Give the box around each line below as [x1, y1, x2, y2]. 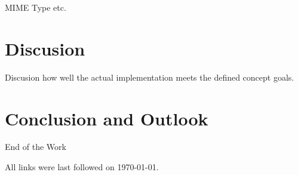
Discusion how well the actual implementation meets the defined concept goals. [5, 70, 294, 83]
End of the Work [5, 140, 66, 153]
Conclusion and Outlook [5, 106, 208, 130]
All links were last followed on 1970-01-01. [5, 161, 159, 173]
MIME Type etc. [5, 1, 66, 13]
